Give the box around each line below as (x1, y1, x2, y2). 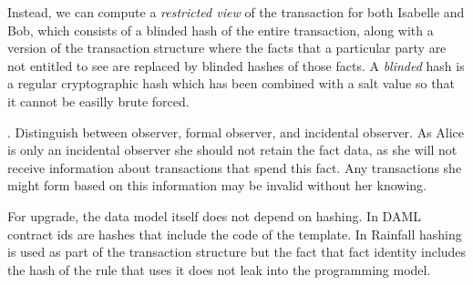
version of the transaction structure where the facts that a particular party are (7, 38, 447, 57)
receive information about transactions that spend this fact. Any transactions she (7, 158, 462, 177)
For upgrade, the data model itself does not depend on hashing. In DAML (7, 206, 421, 225)
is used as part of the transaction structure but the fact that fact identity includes (7, 242, 467, 261)
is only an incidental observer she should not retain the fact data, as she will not (7, 140, 458, 159)
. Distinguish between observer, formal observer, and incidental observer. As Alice (7, 122, 465, 141)
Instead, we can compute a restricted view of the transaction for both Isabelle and (7, 3, 465, 21)
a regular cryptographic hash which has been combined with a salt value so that (7, 74, 455, 93)
